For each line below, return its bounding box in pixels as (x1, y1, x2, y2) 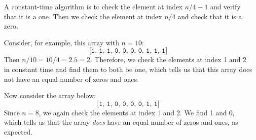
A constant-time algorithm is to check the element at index (4, 1, 183, 11)
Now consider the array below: (4, 90, 96, 101)
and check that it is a (178, 11, 242, 21)
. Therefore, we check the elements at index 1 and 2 (90, 54, 247, 65)
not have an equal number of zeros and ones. (4, 73, 139, 84)
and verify (210, 1, 241, 11)
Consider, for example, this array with (4, 37, 119, 47)
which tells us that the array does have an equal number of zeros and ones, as (4, 117, 238, 127)
